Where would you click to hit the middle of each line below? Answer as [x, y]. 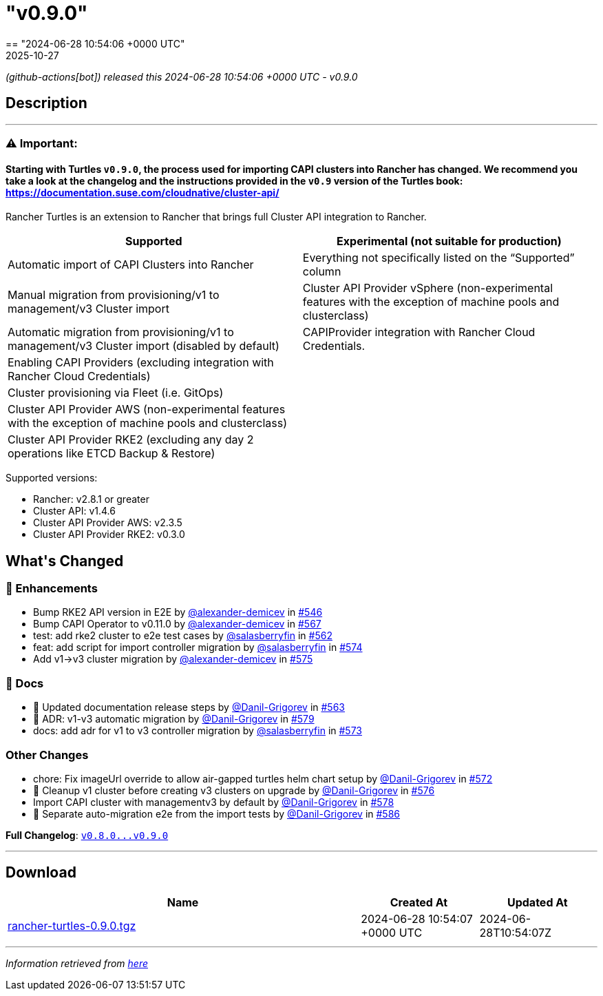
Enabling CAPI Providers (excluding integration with [141, 363]
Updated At [537, 902]
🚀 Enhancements [52, 589]
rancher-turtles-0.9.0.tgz [72, 925]
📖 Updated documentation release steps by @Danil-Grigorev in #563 [189, 707]
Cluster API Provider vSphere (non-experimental [427, 288]
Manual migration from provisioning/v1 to [114, 295]
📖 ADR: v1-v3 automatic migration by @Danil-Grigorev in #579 [174, 719]
